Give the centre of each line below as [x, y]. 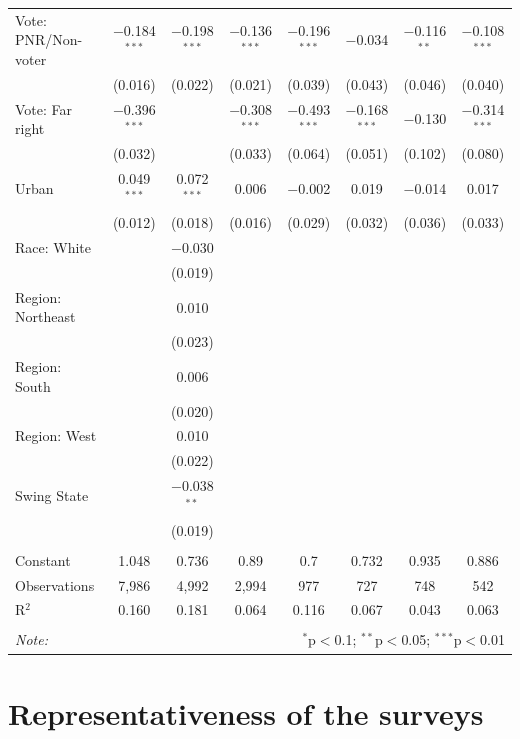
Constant [43, 559]
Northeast [45, 316]
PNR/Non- [49, 39]
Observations [55, 584]
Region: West [56, 435]
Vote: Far [44, 108]
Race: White [53, 247]
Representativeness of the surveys [246, 712]
